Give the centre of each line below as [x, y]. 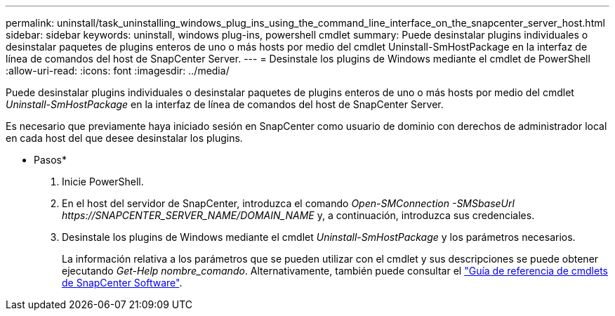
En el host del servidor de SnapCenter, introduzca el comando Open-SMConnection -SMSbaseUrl [288, 203]
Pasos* [50, 160]
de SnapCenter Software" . [122, 283]
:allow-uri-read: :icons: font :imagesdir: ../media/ [118, 71]
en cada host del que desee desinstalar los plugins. [124, 138]
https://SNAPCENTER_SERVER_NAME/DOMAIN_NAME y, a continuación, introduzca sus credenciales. [298, 215]
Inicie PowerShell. [103, 182]
